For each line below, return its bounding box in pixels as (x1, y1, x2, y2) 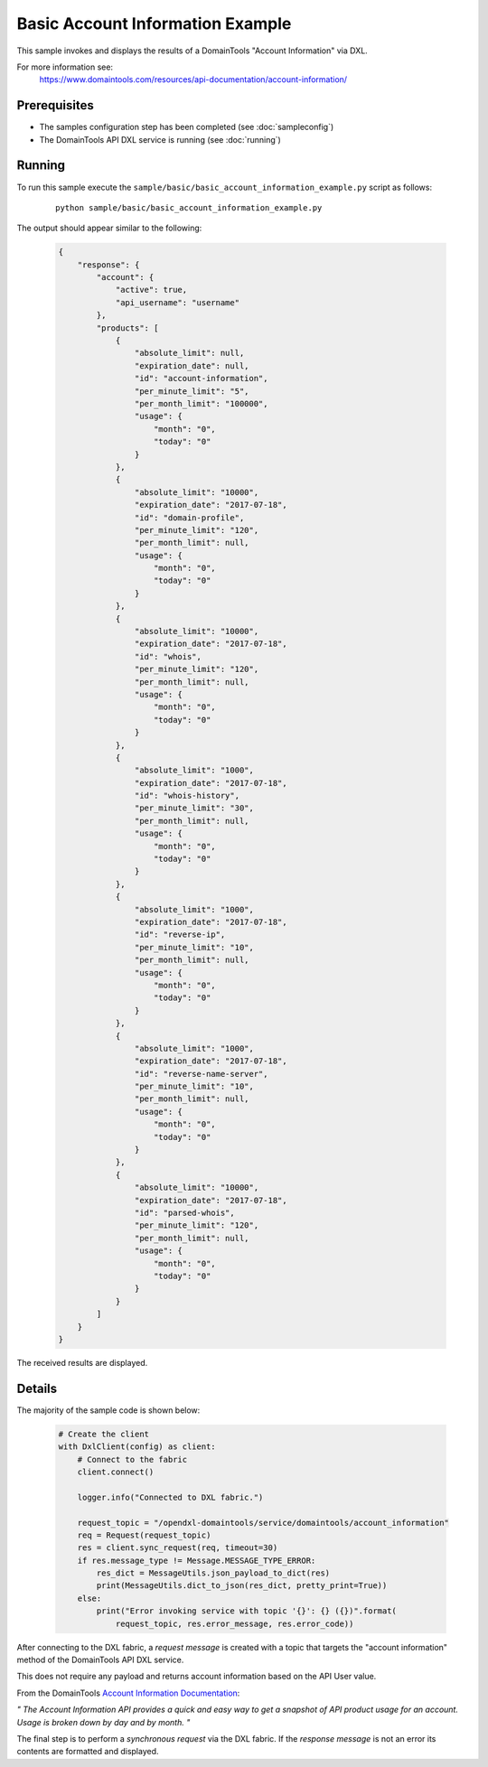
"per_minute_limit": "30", (134, 803, 255, 813)
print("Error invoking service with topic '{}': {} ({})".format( (96, 1606, 398, 1616)
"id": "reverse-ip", (134, 930, 226, 940)
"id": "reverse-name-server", (134, 1069, 268, 1079)
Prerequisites (16, 98, 94, 113)
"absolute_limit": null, (134, 348, 245, 359)
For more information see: (16, 61, 113, 72)
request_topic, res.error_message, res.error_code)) (115, 1618, 354, 1629)
